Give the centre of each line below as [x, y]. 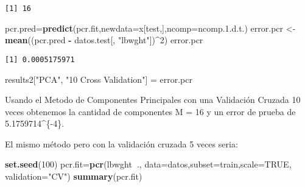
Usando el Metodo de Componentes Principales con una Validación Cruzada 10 [153, 100]
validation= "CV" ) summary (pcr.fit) [74, 176]
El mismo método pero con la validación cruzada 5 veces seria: [121, 143]
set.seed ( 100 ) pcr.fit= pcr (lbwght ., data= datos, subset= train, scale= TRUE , [148, 164]
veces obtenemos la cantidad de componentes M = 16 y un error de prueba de [150, 111]
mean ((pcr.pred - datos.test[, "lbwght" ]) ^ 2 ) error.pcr [104, 40]
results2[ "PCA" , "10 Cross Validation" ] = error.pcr [99, 79]
